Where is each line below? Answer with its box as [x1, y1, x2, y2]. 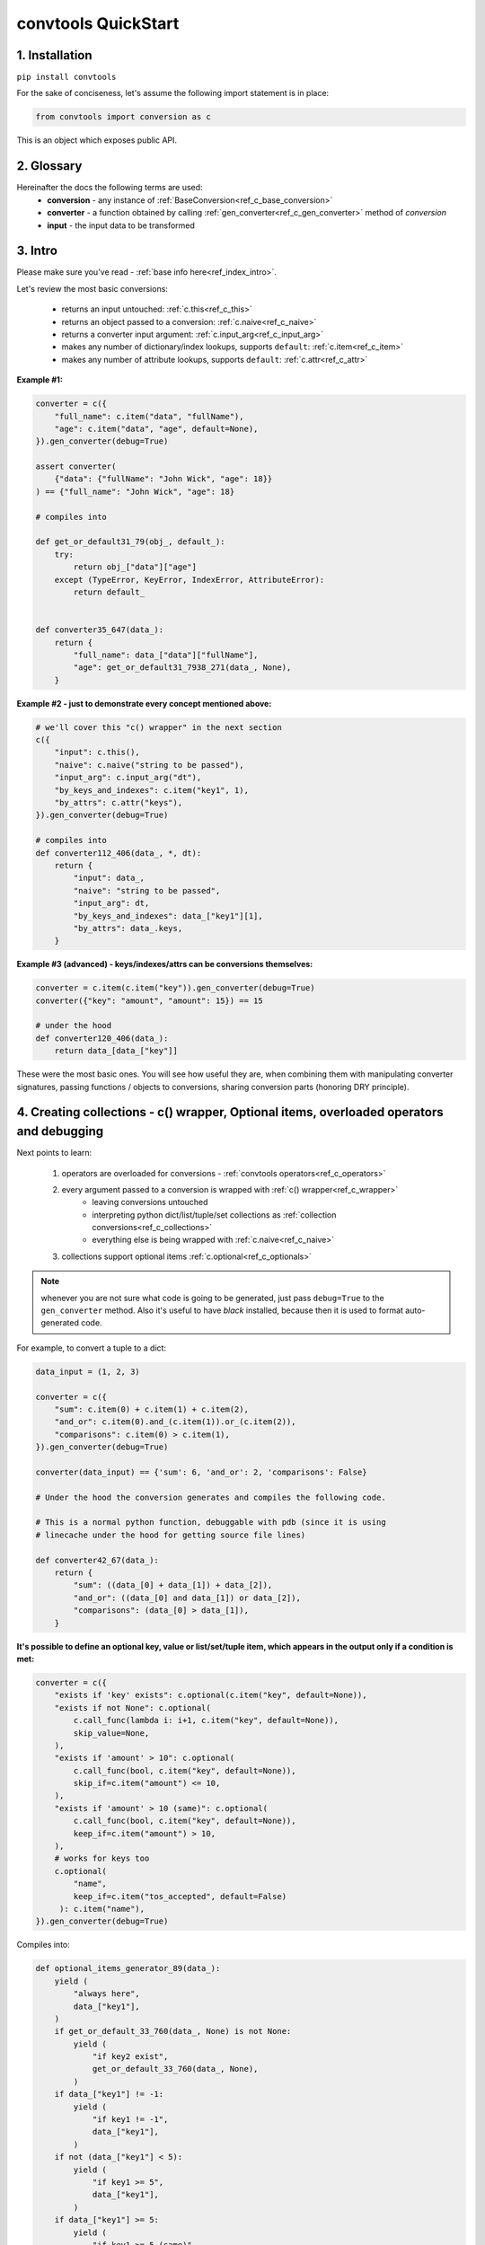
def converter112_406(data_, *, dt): [35, 848, 202, 858]
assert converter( [35, 462, 117, 471]
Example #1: [16, 374, 63, 385]
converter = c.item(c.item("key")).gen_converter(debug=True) [35, 983, 315, 993]
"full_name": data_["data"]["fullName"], [73, 649, 259, 660]
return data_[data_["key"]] [54, 1046, 179, 1056]
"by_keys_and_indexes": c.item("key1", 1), [54, 785, 249, 795]
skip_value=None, [73, 1728, 150, 1738]
